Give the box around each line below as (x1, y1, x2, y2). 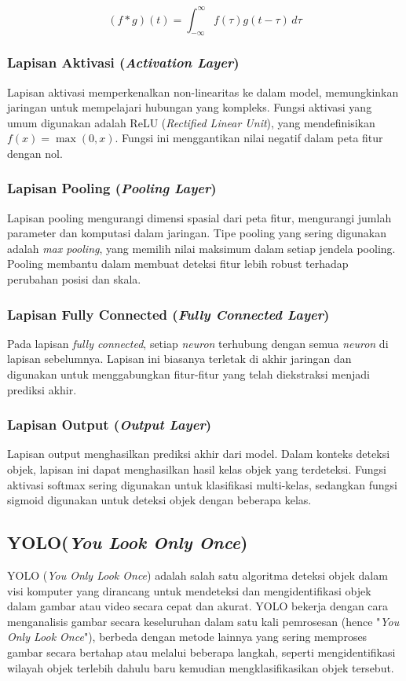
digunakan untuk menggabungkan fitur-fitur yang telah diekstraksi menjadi (7, 366, 370, 383)
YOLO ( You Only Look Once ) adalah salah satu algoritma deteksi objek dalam (7, 567, 388, 584)
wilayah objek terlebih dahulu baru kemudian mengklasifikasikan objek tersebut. (7, 659, 394, 676)
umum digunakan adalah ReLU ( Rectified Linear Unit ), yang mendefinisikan (7, 114, 375, 130)
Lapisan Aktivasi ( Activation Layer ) (7, 53, 240, 72)
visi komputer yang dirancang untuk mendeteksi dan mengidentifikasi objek (7, 582, 371, 599)
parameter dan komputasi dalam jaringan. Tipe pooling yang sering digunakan (7, 225, 386, 241)
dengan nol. (7, 145, 63, 161)
